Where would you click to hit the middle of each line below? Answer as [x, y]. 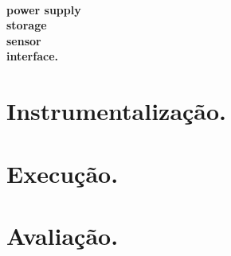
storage [27, 25]
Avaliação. [63, 235]
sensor [24, 40]
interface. [32, 56]
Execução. [63, 173]
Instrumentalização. [117, 111]
